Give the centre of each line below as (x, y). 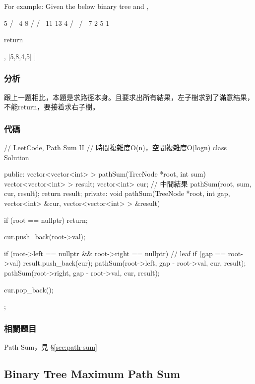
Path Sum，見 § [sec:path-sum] (51, 346)
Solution (17, 157)
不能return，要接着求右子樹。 (52, 107)
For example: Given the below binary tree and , (76, 6)
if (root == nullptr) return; (46, 220)
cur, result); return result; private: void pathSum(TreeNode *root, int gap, (117, 193)
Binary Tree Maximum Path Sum (92, 373)
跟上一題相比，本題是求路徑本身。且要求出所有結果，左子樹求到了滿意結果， (129, 97)
